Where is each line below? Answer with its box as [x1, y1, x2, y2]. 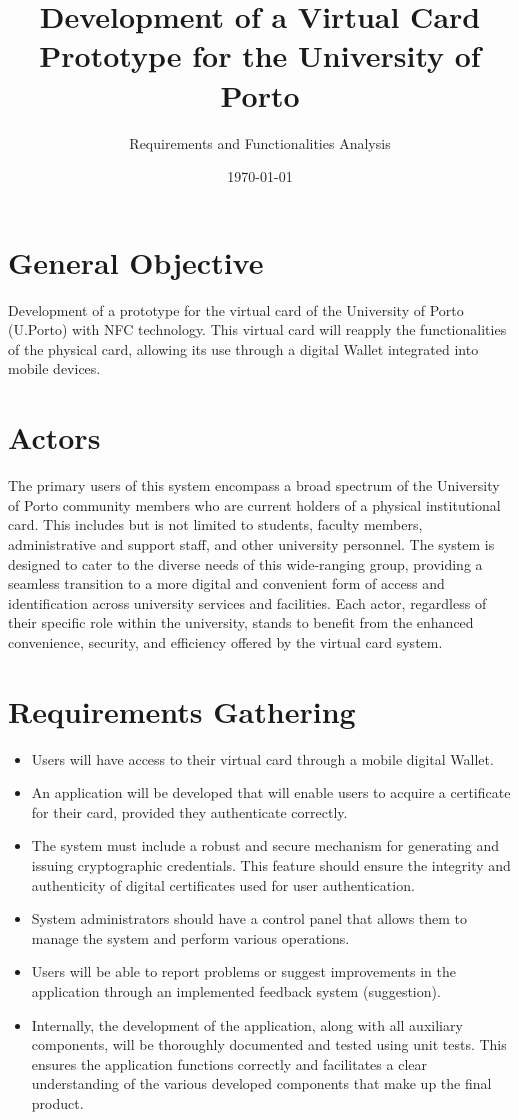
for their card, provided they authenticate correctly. [31, 801, 348, 822]
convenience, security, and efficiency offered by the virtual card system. [8, 631, 443, 652]
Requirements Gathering [8, 690, 356, 731]
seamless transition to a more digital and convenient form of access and [8, 573, 445, 594]
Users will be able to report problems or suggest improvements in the [31, 961, 456, 982]
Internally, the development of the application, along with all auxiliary [31, 1014, 463, 1035]
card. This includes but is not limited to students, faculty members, [8, 514, 423, 535]
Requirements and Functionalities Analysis [129, 132, 391, 153]
